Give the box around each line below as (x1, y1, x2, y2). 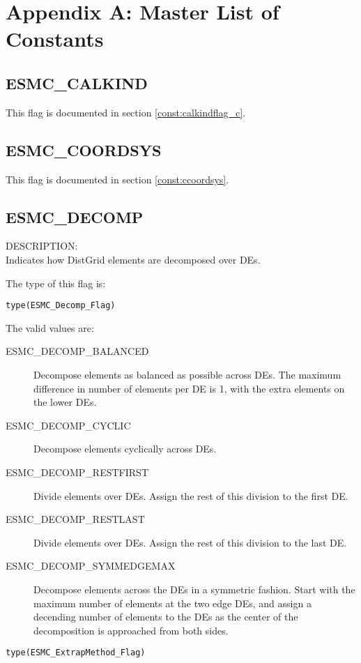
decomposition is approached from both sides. (33, 623, 229, 637)
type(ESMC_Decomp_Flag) (6, 300, 116, 311)
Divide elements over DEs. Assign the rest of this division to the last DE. (33, 535, 347, 549)
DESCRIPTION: (6, 238, 78, 253)
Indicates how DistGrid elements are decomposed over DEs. (6, 252, 261, 266)
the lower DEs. (33, 395, 97, 409)
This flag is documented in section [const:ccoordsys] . (6, 172, 229, 186)
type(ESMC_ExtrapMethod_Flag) (6, 648, 146, 658)
